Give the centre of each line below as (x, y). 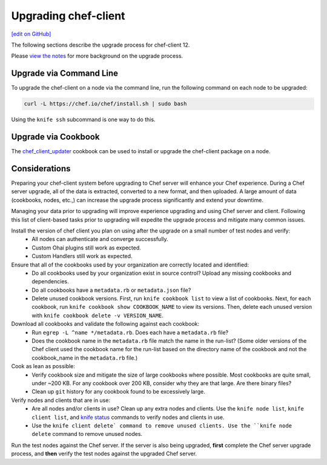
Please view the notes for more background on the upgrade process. (97, 56)
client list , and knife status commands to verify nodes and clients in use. (128, 417)
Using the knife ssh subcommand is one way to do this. (83, 120)
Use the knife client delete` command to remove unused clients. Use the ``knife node (162, 425)
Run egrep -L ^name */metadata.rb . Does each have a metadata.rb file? (130, 332)
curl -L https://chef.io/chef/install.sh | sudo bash (105, 104)
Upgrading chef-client (68, 16)
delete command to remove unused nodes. (87, 434)
